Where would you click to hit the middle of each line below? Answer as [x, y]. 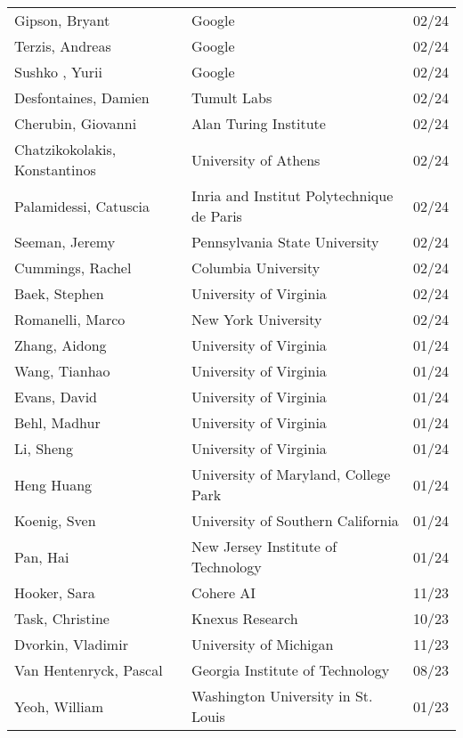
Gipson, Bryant [62, 20]
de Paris [217, 216]
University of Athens [256, 159]
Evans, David [56, 397]
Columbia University [256, 268]
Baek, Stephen [59, 293]
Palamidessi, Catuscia [82, 206]
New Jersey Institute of [264, 546]
